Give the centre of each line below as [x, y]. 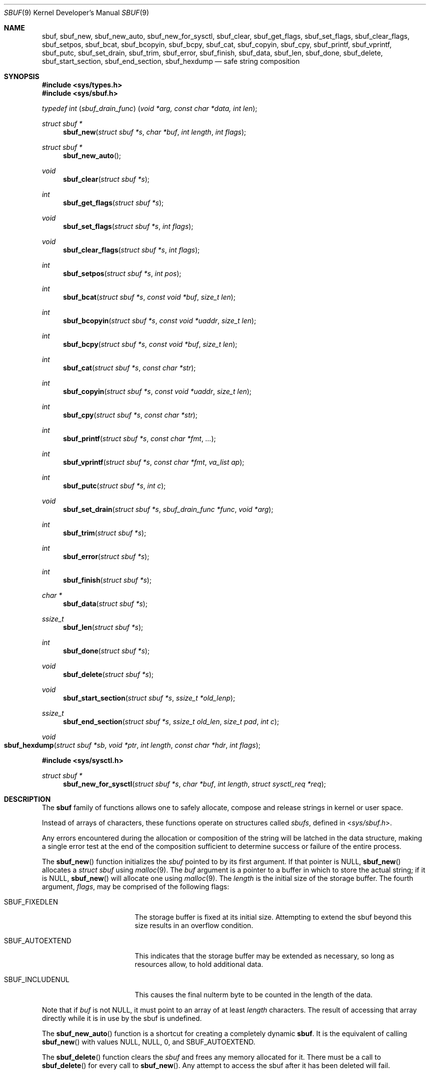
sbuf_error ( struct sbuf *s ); [106, 556]
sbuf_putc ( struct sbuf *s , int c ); [114, 486]
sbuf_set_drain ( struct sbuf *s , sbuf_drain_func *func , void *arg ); [168, 509]
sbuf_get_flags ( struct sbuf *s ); [113, 203]
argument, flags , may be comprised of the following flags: [135, 887]
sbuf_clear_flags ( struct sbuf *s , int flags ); [131, 250]
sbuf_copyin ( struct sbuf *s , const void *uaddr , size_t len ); [157, 391]
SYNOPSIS [22, 76]
